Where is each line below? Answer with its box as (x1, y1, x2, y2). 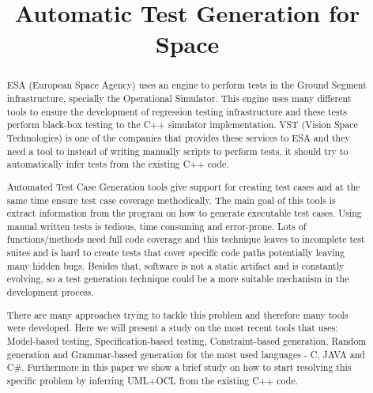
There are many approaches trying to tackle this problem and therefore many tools (6, 308, 349, 321)
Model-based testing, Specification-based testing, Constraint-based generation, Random (6, 334, 367, 347)
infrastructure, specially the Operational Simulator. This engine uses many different (6, 92, 352, 105)
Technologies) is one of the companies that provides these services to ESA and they (6, 130, 350, 144)
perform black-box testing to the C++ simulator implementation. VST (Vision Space (6, 118, 358, 131)
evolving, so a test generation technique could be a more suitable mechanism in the (6, 272, 349, 285)
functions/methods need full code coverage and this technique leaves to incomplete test (6, 232, 365, 246)
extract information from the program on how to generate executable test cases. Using (6, 206, 362, 220)
